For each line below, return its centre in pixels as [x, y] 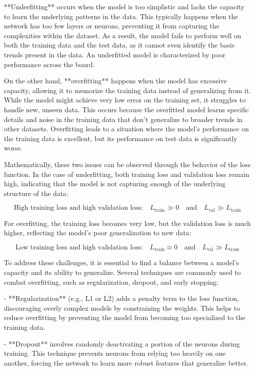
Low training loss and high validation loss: [79, 247]
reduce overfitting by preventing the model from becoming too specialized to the [125, 317]
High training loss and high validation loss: [78, 208]
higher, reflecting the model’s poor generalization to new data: [98, 233]
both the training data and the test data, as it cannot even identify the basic [119, 45]
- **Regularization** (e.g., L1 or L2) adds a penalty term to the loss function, [122, 298]
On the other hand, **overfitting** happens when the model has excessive [115, 81]
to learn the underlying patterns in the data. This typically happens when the [121, 16]
